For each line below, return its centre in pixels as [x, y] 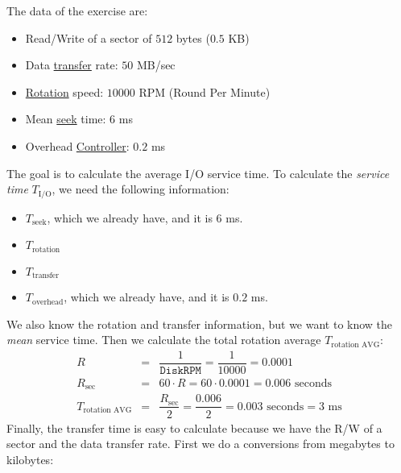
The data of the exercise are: [77, 10]
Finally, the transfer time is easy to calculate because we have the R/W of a [194, 427]
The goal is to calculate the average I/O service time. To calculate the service [198, 173]
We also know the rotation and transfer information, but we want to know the [200, 324]
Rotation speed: [64, 91]
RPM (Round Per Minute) [205, 91]
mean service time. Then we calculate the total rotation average [164, 340]
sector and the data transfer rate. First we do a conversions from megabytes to [200, 444]
